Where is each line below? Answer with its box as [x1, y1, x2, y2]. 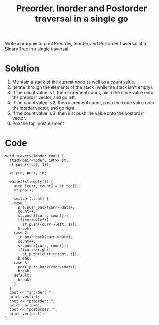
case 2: [14, 230, 29, 235]
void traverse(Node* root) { [5, 154, 64, 159]
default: [14, 273, 32, 278]
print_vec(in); [9, 294, 40, 300]
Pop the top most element [12, 120, 64, 127]
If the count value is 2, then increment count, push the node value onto [12, 100, 155, 106]
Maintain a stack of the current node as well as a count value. [12, 79, 136, 85]
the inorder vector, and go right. [12, 105, 76, 111]
